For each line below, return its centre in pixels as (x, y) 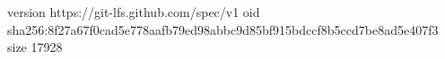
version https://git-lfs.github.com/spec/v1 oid (134, 12)
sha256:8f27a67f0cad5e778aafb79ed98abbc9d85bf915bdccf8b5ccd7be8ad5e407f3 (223, 29)
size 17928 (35, 47)
